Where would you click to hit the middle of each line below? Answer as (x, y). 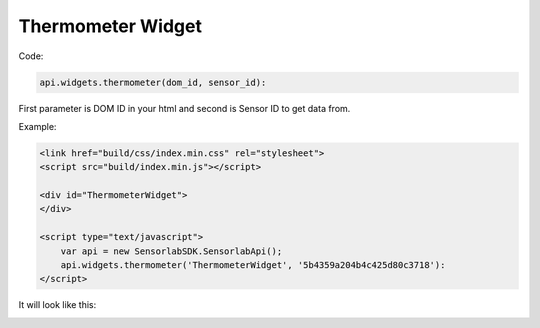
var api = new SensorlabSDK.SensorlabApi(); (171, 251)
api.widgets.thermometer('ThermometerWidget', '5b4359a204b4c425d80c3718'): (253, 265)
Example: (37, 126)
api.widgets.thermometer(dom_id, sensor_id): (153, 82)
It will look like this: (57, 305)
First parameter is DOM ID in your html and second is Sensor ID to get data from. (184, 108)
